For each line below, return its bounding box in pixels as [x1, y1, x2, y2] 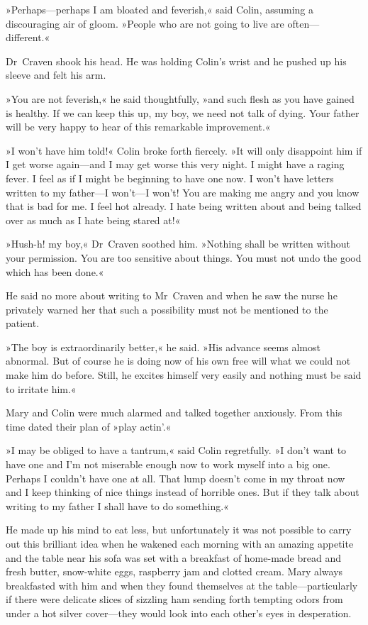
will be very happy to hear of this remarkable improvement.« [6, 119, 271, 134]
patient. [6, 316, 40, 331]
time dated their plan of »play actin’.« [6, 419, 172, 433]
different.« [6, 30, 50, 45]
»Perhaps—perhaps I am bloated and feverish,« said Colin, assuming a [6, 2, 314, 16]
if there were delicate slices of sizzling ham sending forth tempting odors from [6, 592, 343, 607]
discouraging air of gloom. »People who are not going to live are [6, 16, 284, 31]
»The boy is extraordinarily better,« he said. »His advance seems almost [6, 339, 320, 354]
